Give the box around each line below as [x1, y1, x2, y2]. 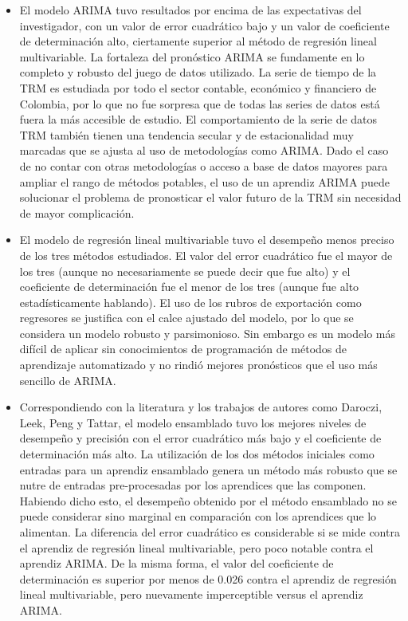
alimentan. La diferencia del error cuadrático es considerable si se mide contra [19, 524, 400, 540]
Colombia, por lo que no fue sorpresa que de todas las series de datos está [19, 95, 380, 112]
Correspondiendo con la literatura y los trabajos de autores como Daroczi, [19, 399, 382, 415]
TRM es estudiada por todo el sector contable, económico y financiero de [19, 79, 377, 96]
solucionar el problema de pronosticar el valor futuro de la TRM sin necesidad [19, 189, 402, 206]
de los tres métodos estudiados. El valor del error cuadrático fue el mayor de [19, 246, 393, 263]
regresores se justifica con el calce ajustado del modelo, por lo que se [19, 309, 354, 326]
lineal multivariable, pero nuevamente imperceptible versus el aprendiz [19, 586, 363, 603]
